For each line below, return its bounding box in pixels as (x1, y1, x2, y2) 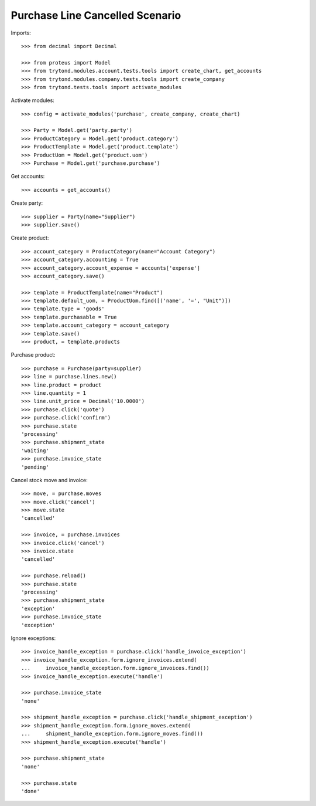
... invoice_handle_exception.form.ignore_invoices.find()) (21, 665, 210, 672)
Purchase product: (11, 351, 56, 358)
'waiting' (21, 447, 49, 454)
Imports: (11, 29, 32, 36)
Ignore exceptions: (11, 634, 56, 642)
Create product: (11, 235, 49, 242)
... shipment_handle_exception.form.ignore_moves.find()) (21, 730, 204, 737)
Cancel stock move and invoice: (11, 476, 88, 483)
